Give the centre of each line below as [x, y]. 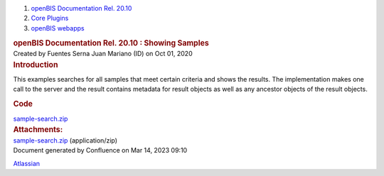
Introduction [36, 65]
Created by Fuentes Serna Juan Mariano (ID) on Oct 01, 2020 [103, 54]
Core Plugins [50, 18]
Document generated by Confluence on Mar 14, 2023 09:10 [100, 150]
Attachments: [38, 129]
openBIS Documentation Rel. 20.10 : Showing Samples [111, 43]
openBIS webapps [58, 28]
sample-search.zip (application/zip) [65, 140]
